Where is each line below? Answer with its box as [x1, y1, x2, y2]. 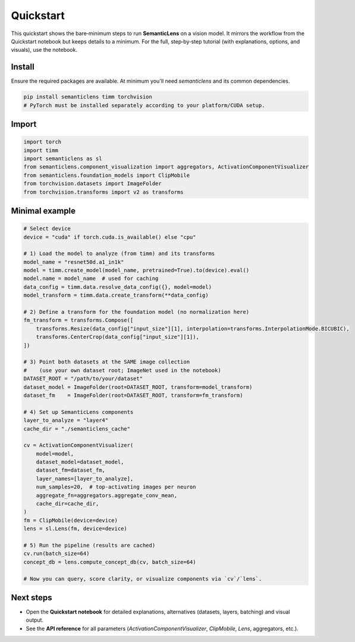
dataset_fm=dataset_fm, [36, 467, 105, 473]
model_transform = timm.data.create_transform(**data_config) [23, 292, 209, 299]
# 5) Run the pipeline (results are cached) [23, 542, 156, 548]
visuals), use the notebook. [11, 46, 77, 54]
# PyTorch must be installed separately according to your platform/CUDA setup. [23, 102, 265, 108]
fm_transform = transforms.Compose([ [23, 317, 134, 324]
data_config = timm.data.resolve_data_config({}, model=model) [23, 283, 212, 290]
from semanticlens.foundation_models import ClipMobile [23, 172, 190, 179]
